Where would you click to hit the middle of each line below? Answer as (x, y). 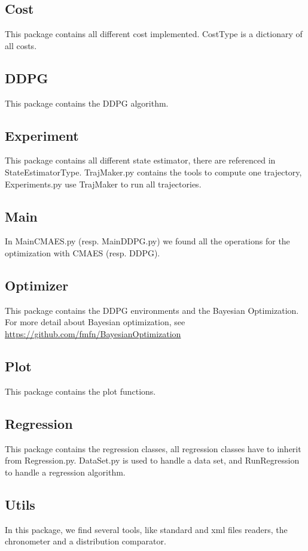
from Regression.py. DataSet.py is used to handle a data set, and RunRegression (152, 460)
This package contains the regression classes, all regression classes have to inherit (153, 448)
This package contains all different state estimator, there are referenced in (140, 160)
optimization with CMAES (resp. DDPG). (83, 252)
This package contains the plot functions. (80, 391)
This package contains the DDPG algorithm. (87, 103)
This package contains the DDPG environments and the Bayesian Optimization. (152, 310)
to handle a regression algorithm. (65, 472)
